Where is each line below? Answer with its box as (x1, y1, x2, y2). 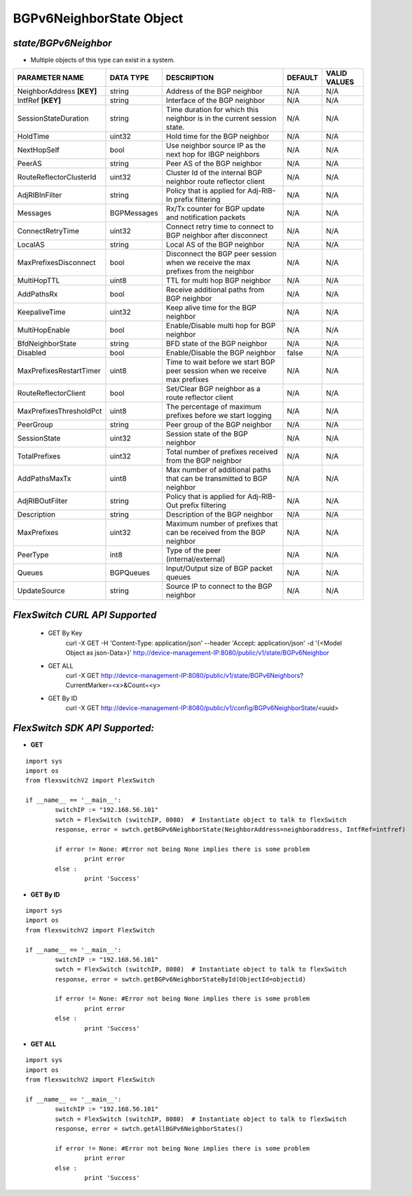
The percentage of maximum (165, 402, 262, 412)
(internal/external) (165, 555, 226, 564)
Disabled (17, 348, 47, 358)
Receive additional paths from (165, 285, 265, 294)
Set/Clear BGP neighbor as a (165, 384, 261, 394)
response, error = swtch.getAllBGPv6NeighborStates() (55, 1125, 244, 1133)
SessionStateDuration (17, 114, 89, 123)
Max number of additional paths (165, 465, 271, 475)
